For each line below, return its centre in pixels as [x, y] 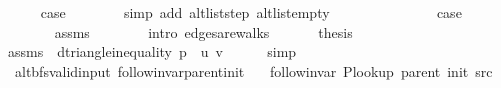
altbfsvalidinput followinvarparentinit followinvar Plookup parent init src [253, 70]
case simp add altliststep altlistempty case [251, 12]
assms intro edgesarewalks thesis [203, 31]
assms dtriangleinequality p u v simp [152, 51]
